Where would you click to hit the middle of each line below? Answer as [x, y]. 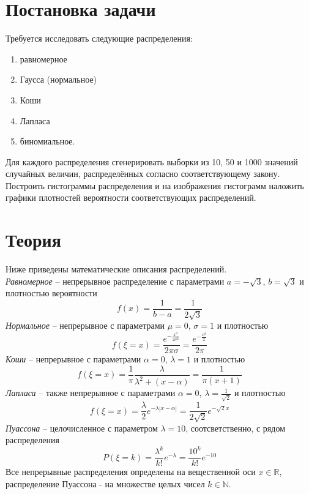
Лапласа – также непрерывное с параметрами [91, 393]
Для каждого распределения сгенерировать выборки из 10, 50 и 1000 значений [152, 161]
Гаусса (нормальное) [58, 79]
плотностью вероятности [51, 293]
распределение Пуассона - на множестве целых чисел [105, 483]
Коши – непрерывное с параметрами [73, 359]
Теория [33, 240]
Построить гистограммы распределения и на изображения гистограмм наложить [155, 185]
